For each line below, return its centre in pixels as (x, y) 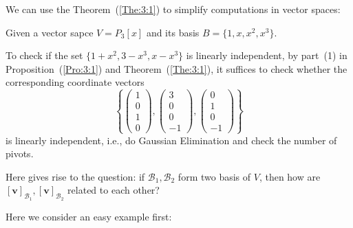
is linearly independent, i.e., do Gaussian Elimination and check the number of (171, 140)
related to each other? (114, 190)
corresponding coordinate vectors (75, 82)
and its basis (173, 32)
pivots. (20, 153)
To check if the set (44, 55)
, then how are (290, 176)
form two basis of (214, 176)
